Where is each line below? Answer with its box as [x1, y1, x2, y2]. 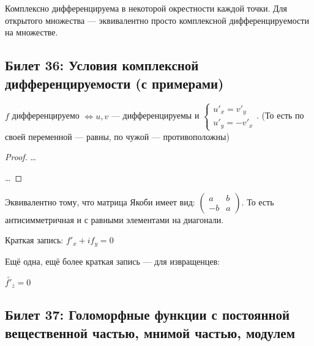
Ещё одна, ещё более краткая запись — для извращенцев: [5, 254, 220, 267]
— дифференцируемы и [111, 109, 200, 122]
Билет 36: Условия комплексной [5, 56, 199, 75]
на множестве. [5, 26, 58, 39]
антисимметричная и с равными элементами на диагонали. [5, 213, 224, 226]
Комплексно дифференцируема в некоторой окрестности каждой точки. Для [5, 2, 287, 14]
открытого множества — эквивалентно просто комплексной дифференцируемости [5, 13, 309, 26]
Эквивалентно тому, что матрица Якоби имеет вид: [5, 195, 195, 208]
